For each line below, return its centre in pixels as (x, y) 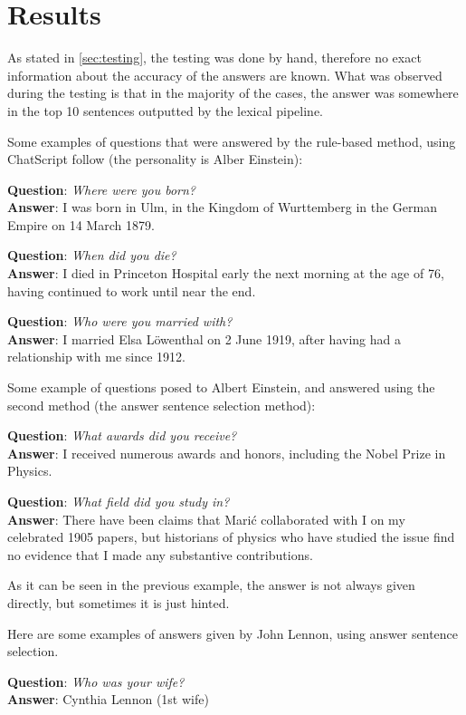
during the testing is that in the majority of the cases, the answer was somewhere (233, 93)
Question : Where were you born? (101, 189)
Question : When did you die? (92, 255)
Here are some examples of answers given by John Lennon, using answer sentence (233, 633)
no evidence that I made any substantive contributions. (160, 554)
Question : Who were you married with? (120, 321)
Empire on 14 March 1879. (81, 224)
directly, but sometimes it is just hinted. (119, 602)
